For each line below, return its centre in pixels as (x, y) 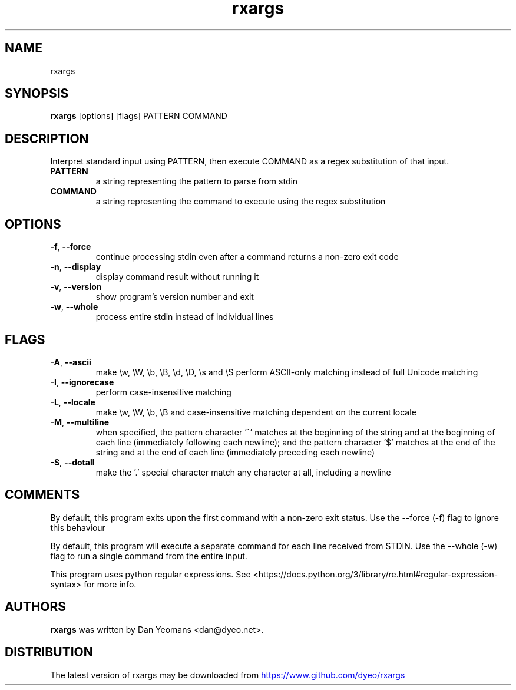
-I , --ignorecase (82, 382)
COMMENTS (42, 495)
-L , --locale (73, 402)
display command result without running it (177, 277)
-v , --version (76, 287)
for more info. (110, 584)
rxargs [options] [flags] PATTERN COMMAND (139, 116)
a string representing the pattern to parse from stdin (197, 181)
